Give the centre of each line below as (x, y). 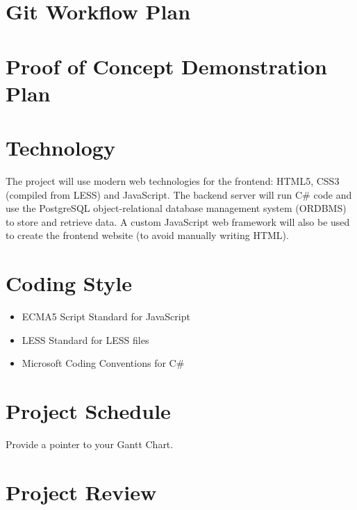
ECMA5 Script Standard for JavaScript (106, 316)
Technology (60, 148)
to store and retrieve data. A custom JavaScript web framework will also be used (178, 221)
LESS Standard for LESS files (85, 339)
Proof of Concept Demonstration (166, 66)
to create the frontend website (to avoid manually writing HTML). (147, 235)
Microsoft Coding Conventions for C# (103, 363)
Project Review (81, 492)
